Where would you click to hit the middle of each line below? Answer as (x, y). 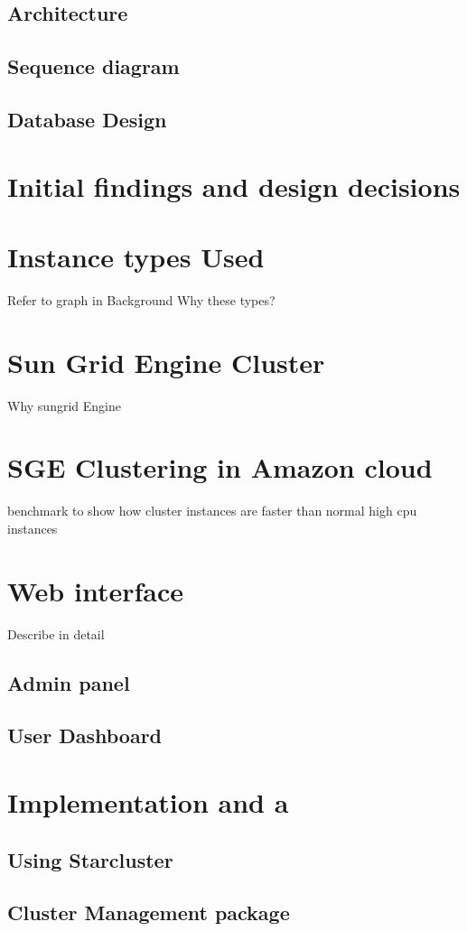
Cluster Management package (149, 912)
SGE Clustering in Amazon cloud (220, 467)
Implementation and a (148, 801)
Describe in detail (56, 633)
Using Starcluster (90, 859)
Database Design (87, 119)
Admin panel (69, 682)
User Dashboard (85, 735)
